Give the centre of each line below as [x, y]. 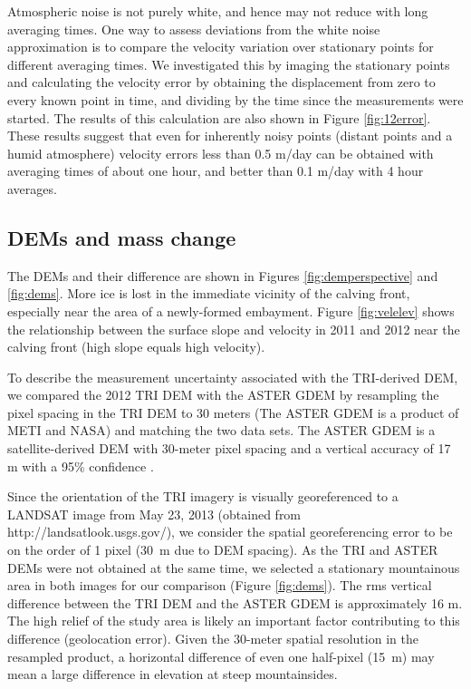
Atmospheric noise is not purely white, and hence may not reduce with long [218, 11]
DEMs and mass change [122, 237]
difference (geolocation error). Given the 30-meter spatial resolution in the [213, 639]
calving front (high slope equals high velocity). [136, 347]
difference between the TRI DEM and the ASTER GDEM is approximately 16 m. [235, 602]
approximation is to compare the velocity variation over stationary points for [221, 47]
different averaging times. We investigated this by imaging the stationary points [229, 64]
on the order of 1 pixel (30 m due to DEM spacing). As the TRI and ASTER [223, 550]
